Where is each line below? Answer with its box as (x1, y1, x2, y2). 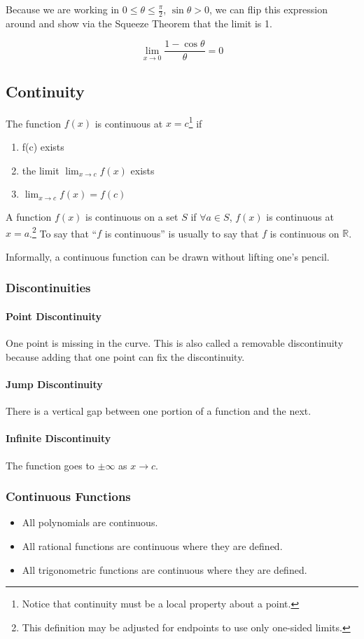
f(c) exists (22, 139, 64, 153)
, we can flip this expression (209, 2, 328, 16)
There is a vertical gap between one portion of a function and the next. (6, 404, 311, 418)
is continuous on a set (85, 209, 178, 224)
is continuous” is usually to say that (104, 226, 259, 240)
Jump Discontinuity (6, 376, 103, 391)
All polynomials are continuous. (22, 515, 158, 530)
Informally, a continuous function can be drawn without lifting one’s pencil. (6, 249, 330, 263)
